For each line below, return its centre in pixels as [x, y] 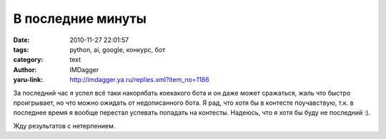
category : [28, 60]
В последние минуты [80, 19]
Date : [21, 40]
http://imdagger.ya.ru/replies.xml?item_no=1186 [140, 80]
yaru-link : [28, 80]
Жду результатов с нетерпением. [64, 125]
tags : [21, 49]
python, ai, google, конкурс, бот [118, 49]
